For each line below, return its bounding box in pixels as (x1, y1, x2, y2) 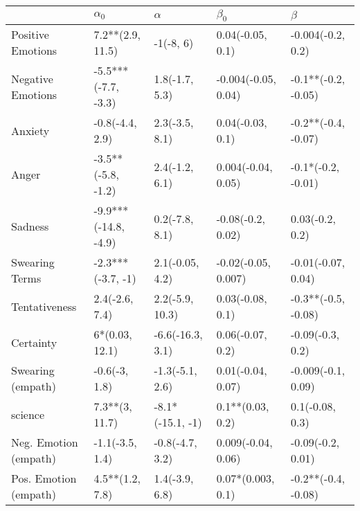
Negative (11, 70, 53, 87)
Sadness (11, 218, 49, 235)
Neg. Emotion (11, 434, 78, 451)
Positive (11, 26, 49, 43)
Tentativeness (11, 298, 77, 314)
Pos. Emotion (11, 470, 77, 487)
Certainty (11, 334, 57, 350)
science (11, 406, 45, 422)
